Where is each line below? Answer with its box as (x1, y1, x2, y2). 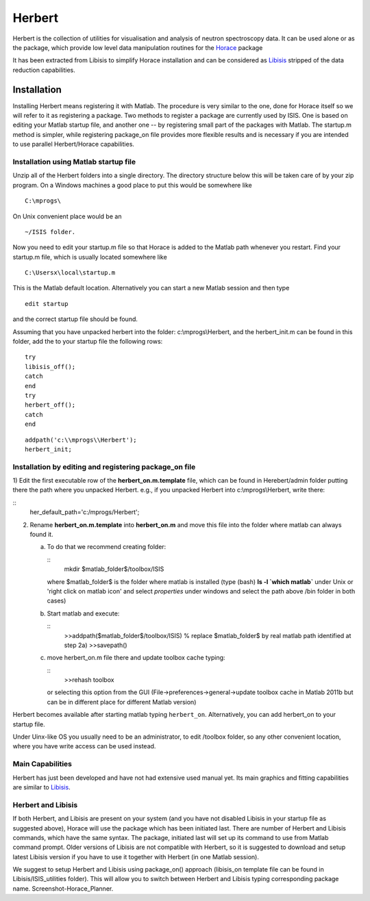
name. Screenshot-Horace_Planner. (12, 884, 114, 893)
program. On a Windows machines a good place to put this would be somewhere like (12, 181, 253, 189)
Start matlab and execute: (47, 609, 120, 618)
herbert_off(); (25, 401, 76, 409)
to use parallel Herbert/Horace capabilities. (12, 140, 135, 149)
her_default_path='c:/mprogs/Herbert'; (29, 508, 140, 516)
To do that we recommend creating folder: (47, 543, 166, 551)
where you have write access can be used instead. (12, 742, 156, 750)
